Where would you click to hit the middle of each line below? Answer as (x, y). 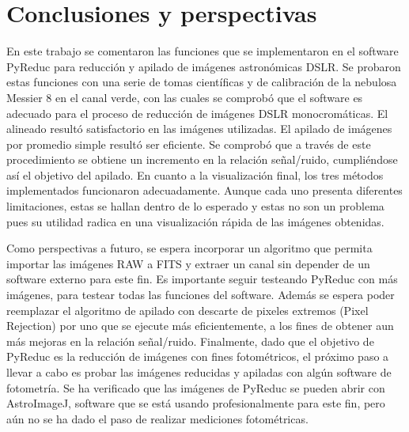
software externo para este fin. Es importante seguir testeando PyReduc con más (202, 279)
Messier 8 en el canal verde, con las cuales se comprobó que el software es (185, 97)
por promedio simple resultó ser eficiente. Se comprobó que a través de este (189, 144)
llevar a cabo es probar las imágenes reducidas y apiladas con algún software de (199, 372)
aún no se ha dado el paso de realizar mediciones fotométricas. (157, 418)
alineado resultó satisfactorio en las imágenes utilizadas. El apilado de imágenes (199, 129)
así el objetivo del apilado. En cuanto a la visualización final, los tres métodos (195, 174)
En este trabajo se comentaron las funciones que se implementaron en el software (203, 51)
